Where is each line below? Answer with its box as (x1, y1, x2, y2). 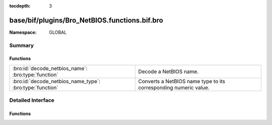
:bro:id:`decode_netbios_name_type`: (12, 78, 101, 85)
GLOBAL (49, 29, 67, 35)
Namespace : (9, 29, 37, 35)
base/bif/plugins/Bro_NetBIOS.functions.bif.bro (9, 16, 163, 25)
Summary (9, 42, 34, 49)
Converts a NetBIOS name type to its (138, 78, 225, 85)
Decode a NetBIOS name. (138, 68, 199, 75)
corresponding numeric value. (138, 84, 210, 91)
